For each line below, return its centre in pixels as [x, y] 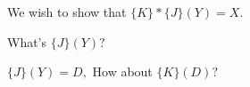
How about [122, 71]
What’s [27, 41]
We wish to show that [67, 12]
